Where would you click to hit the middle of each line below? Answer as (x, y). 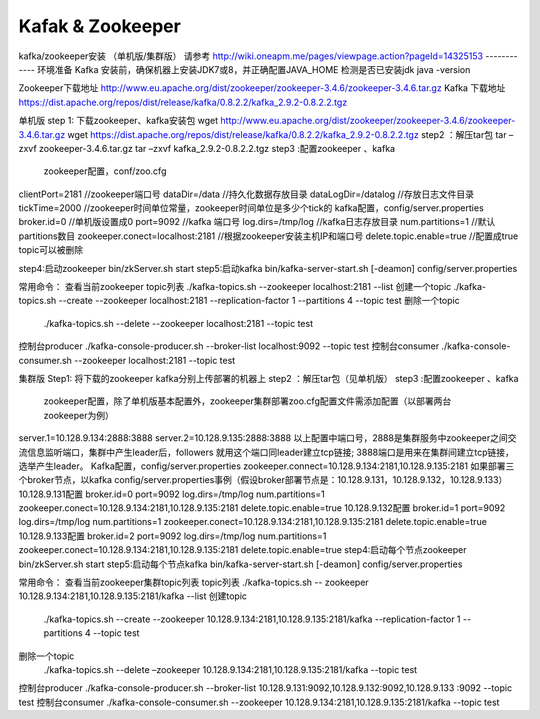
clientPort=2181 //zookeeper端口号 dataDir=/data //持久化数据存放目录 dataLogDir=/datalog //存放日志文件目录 (246, 194)
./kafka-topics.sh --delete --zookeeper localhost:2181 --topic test (178, 323)
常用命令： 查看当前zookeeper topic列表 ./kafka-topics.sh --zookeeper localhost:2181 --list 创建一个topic (235, 287)
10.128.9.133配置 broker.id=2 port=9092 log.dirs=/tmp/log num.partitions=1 (172, 536)
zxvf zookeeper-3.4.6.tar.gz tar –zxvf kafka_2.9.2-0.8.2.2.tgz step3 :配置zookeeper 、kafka (206, 148)
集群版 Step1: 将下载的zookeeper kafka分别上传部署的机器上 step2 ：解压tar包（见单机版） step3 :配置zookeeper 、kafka (268, 378)
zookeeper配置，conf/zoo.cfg (105, 171)
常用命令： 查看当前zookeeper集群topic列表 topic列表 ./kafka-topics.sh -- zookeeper (193, 582)
